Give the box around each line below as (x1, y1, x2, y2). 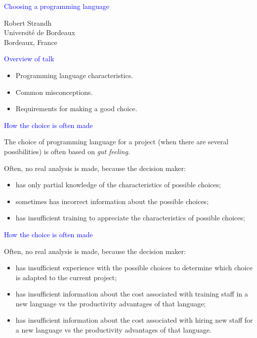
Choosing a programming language (4, 1, 109, 11)
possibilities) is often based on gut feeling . (4, 146, 130, 156)
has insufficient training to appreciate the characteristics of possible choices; (15, 212, 245, 223)
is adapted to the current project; (15, 272, 117, 282)
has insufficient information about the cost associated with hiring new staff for (15, 315, 253, 325)
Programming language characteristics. (15, 70, 133, 80)
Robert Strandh (4, 17, 52, 28)
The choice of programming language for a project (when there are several (4, 136, 229, 147)
